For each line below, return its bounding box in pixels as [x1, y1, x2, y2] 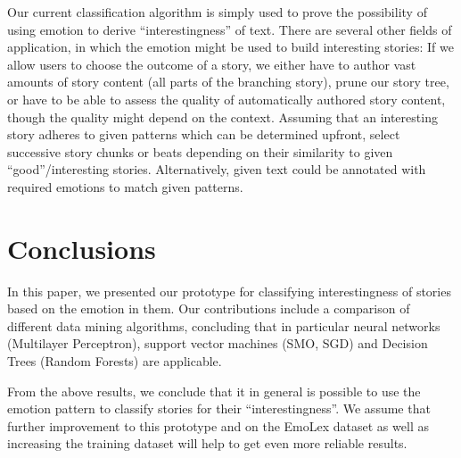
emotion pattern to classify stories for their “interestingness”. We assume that [7, 399, 431, 418]
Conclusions [7, 229, 156, 266]
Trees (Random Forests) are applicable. [7, 352, 222, 371]
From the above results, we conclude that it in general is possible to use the [7, 381, 421, 400]
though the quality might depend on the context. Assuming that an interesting [7, 107, 438, 126]
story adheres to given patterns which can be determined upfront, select [7, 125, 400, 144]
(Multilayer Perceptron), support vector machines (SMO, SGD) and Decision [7, 334, 428, 353]
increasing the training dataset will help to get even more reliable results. [7, 434, 407, 453]
